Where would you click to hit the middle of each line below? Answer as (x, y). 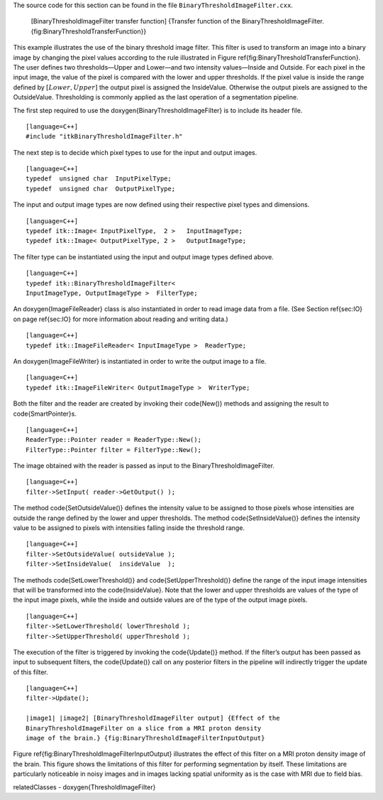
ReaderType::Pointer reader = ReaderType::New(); (114, 440)
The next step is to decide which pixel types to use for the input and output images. (135, 152)
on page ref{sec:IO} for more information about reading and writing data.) (121, 319)
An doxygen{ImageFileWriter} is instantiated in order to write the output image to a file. (140, 361)
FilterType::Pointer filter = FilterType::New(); (114, 450)
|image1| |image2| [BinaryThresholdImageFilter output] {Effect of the (153, 718)
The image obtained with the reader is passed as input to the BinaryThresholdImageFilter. (144, 466)
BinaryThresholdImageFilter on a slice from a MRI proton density (144, 728)
